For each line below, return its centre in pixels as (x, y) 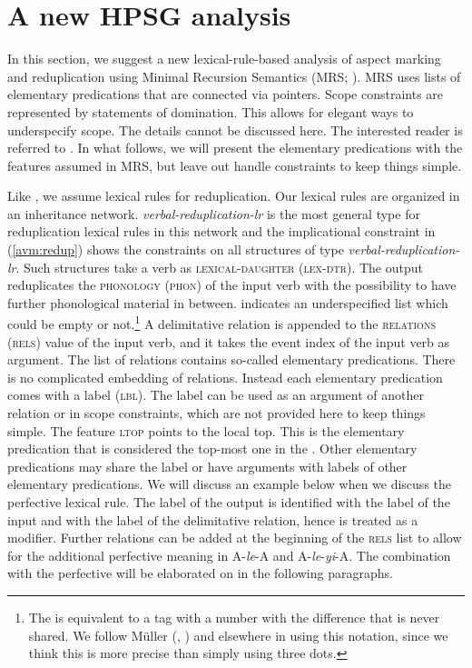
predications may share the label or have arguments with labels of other (207, 466)
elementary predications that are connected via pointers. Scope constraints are (226, 94)
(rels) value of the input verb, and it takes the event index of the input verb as (229, 341)
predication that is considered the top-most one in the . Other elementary (212, 449)
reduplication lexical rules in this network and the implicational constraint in (221, 231)
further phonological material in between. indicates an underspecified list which (228, 302)
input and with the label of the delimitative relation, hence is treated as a (213, 519)
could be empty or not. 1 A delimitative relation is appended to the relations (221, 323)
